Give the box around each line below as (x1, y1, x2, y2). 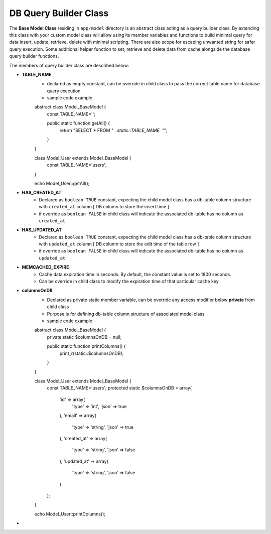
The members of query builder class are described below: (9, 62, 129, 68)
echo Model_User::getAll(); (34, 180, 90, 186)
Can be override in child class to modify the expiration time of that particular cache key (39, 279, 219, 285)
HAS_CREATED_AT (22, 190, 62, 196)
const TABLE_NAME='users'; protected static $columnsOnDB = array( (47, 385, 192, 391)
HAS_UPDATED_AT (22, 227, 62, 233)
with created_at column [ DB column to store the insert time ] (39, 204, 169, 210)
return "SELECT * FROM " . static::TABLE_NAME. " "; (59, 127, 168, 133)
